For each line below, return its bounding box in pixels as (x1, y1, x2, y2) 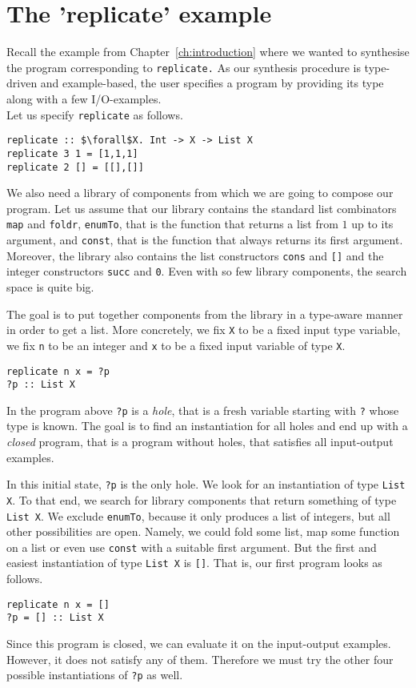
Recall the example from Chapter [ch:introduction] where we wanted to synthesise (6, 43, 410, 60)
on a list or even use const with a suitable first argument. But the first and (6, 538, 377, 555)
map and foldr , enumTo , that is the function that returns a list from (6, 215, 338, 232)
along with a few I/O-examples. (6, 90, 162, 107)
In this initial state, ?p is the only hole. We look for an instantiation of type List (6, 476, 406, 493)
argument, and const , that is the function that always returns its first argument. (6, 231, 403, 248)
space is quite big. (6, 279, 94, 295)
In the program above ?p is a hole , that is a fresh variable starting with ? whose (6, 401, 399, 418)
